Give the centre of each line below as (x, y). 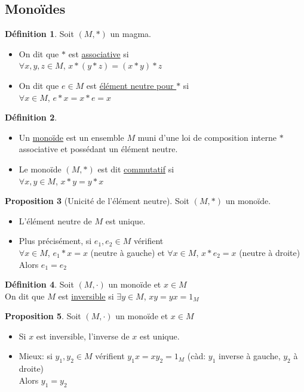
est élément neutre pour (130, 85)
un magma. (130, 34)
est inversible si (86, 296)
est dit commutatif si (136, 169)
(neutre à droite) (270, 252)
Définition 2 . (31, 117)
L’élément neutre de (55, 220)
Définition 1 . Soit (39, 34)
